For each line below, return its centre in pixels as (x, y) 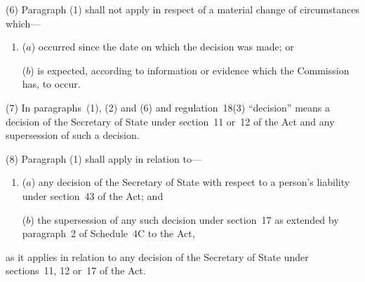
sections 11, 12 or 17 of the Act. (76, 270)
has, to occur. (51, 84)
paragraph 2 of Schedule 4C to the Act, (108, 233)
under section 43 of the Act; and (93, 195)
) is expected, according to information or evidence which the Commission (190, 70)
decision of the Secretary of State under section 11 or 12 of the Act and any (170, 121)
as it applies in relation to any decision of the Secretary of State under (157, 256)
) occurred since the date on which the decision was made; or (162, 47)
